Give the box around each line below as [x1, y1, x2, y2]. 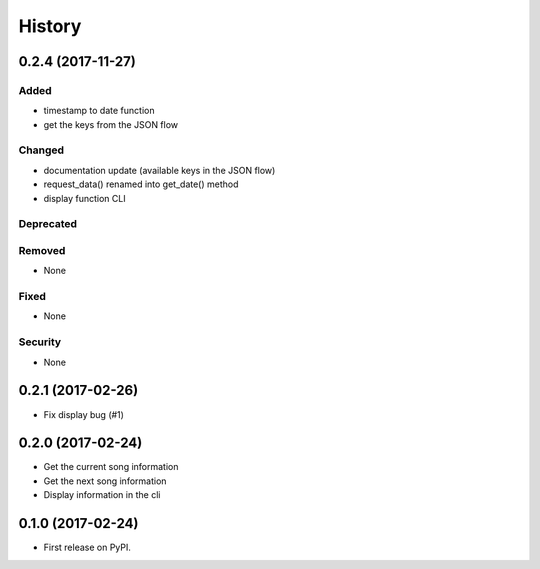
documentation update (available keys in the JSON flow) [43, 164, 276, 176]
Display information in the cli [43, 489, 161, 501]
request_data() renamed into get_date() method [43, 178, 239, 190]
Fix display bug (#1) [43, 408, 125, 420]
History [18, 15, 82, 37]
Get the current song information [43, 461, 179, 473]
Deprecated [18, 217, 78, 231]
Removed [18, 243, 66, 257]
